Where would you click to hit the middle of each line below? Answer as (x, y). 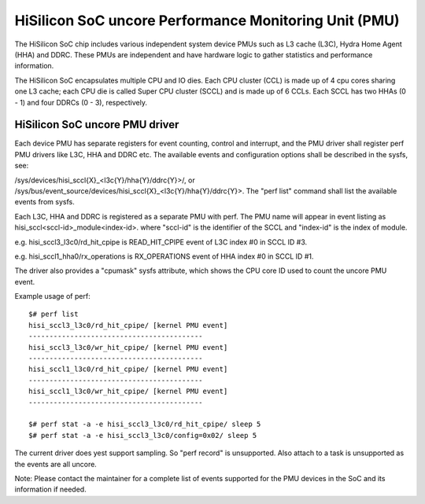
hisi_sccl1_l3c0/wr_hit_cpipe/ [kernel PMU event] (128, 392)
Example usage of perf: (52, 296)
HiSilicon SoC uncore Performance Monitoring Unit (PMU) (207, 20)
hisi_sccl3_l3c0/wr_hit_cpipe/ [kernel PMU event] (128, 347)
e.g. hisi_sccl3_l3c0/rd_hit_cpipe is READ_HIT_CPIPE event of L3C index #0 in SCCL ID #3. (161, 242)
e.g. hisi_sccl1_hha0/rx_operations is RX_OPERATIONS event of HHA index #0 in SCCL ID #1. (164, 256)
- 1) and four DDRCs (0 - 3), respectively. (81, 102)
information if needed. (50, 489)
